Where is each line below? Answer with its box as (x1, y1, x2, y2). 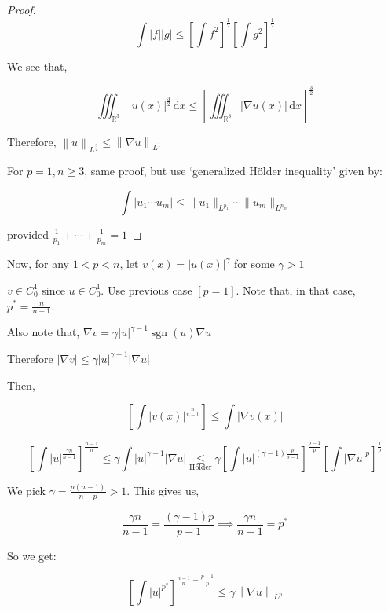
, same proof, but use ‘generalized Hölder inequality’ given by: (84, 162, 383, 178)
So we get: (7, 547, 57, 563)
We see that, (7, 57, 68, 74)
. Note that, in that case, (236, 281, 356, 298)
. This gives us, (126, 482, 199, 498)
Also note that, (7, 324, 80, 340)
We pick (7, 482, 46, 498)
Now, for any (7, 255, 69, 272)
